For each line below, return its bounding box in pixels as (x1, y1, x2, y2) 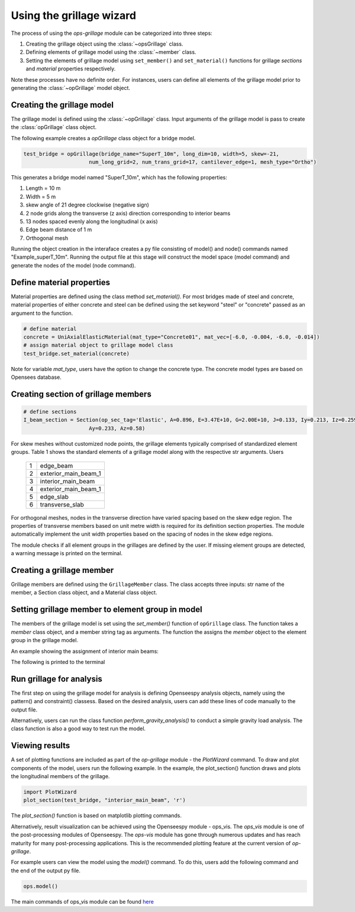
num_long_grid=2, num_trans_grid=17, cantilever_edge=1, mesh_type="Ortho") (89, 159, 317, 165)
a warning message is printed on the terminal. (11, 550, 123, 557)
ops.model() (23, 882, 59, 890)
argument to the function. (11, 310, 73, 317)
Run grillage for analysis (11, 673, 103, 684)
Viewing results (11, 740, 70, 751)
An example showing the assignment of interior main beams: (11, 647, 159, 655)
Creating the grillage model (11, 99, 114, 109)
